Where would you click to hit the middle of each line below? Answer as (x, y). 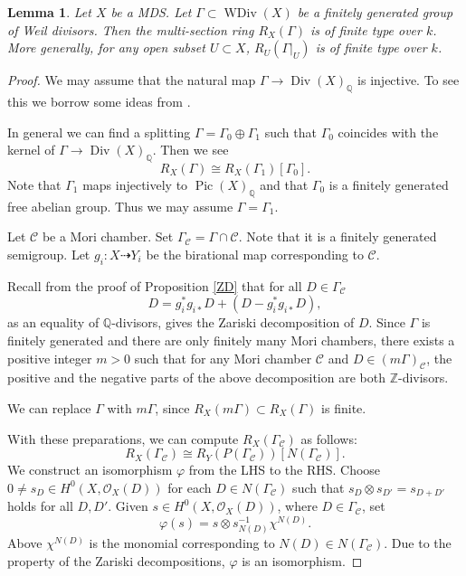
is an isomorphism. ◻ (302, 560)
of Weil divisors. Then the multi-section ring (131, 29)
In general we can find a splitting (99, 132)
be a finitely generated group (375, 12)
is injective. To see (409, 80)
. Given (128, 506)
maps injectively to (135, 184)
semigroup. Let (49, 254)
